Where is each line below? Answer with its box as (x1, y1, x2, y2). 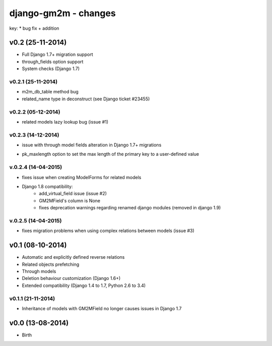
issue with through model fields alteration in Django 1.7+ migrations (22, 142, 162, 148)
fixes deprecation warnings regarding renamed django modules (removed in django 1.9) (39, 205, 221, 211)
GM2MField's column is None (39, 197, 101, 204)
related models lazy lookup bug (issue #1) (22, 119, 108, 125)
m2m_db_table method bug (22, 89, 79, 95)
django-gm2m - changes (9, 8, 116, 19)
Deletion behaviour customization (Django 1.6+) (22, 275, 121, 281)
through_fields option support (22, 59, 84, 65)
